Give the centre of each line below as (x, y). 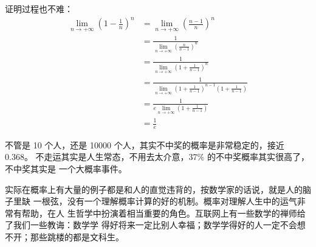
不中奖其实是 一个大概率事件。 (66, 169)
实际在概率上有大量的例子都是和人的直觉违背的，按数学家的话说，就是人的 (154, 189)
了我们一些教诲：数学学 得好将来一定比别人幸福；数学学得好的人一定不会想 (155, 225)
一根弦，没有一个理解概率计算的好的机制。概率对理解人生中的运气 (165, 201)
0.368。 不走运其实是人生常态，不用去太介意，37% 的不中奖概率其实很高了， (157, 157)
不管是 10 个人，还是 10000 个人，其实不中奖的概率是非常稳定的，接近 (145, 144)
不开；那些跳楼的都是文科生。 (64, 237)
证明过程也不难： (39, 9)
